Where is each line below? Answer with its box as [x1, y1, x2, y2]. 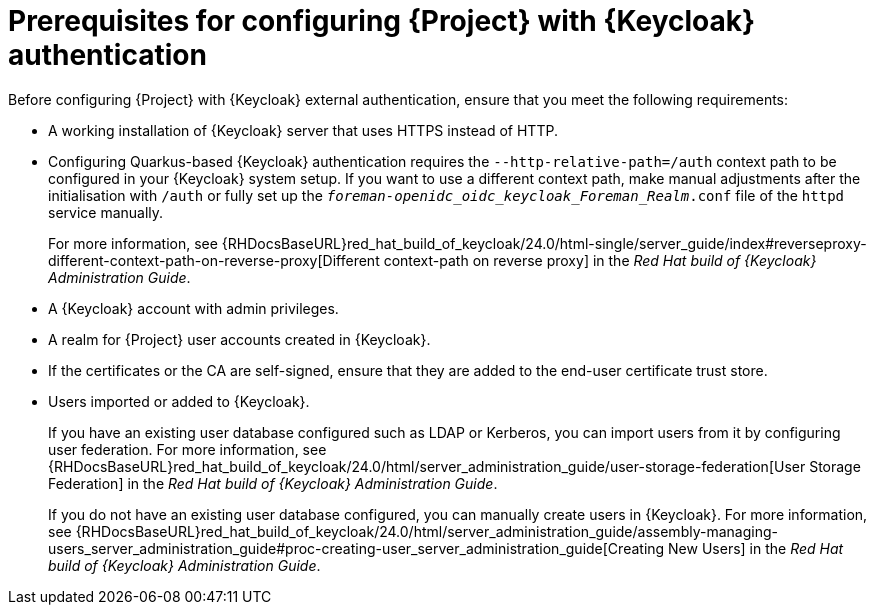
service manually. [48, 203, 164, 221]
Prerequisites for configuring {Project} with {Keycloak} [8, 4, 756, 38]
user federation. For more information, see [48, 440, 327, 458]
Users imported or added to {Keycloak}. [48, 392, 310, 410]
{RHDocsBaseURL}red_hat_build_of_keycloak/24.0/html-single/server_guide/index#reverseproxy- [221, 234, 867, 252]
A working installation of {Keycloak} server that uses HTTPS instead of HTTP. [48, 121, 558, 139]
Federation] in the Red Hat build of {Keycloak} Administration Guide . [48, 474, 498, 492]
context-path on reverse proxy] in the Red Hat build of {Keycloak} [383, 251, 817, 269]
